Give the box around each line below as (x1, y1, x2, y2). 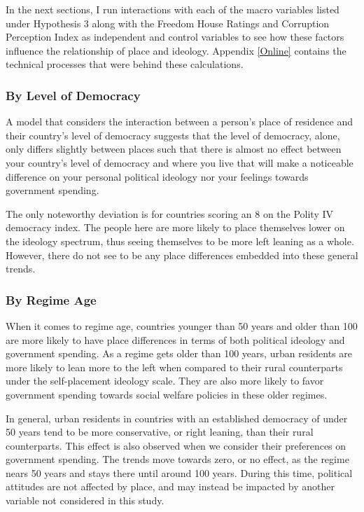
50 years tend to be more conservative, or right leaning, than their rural (6, 424, 314, 439)
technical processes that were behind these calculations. (6, 57, 244, 71)
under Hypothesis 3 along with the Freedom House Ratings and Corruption (6, 15, 330, 30)
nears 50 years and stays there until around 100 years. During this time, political (6, 465, 353, 480)
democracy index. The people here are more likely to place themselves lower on (6, 220, 345, 235)
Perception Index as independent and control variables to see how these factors (6, 29, 344, 44)
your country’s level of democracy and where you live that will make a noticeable (6, 155, 353, 169)
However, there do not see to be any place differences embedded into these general (6, 247, 358, 262)
